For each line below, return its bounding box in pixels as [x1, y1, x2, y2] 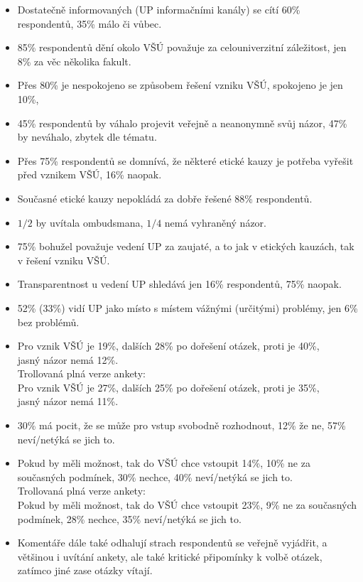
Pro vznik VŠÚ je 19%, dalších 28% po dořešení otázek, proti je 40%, [17, 338, 320, 353]
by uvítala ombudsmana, [36, 215, 143, 230]
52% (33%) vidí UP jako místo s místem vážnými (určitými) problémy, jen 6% [17, 300, 358, 315]
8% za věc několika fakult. [17, 53, 131, 68]
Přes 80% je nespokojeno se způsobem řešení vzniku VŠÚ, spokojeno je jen [17, 77, 343, 92]
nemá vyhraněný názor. [164, 215, 266, 230]
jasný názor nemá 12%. [17, 352, 119, 367]
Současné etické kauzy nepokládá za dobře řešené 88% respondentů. [17, 190, 313, 205]
